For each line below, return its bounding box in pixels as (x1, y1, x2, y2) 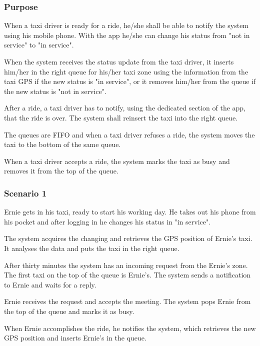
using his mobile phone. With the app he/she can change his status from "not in (4, 29, 250, 40)
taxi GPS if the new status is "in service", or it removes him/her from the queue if (4, 76, 256, 86)
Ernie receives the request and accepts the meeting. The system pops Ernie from (4, 296, 251, 306)
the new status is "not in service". (4, 85, 106, 96)
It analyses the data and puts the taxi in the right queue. (4, 242, 179, 253)
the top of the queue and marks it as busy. (4, 305, 134, 316)
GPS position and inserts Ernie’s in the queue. (4, 332, 146, 343)
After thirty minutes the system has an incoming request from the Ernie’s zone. (4, 259, 248, 270)
